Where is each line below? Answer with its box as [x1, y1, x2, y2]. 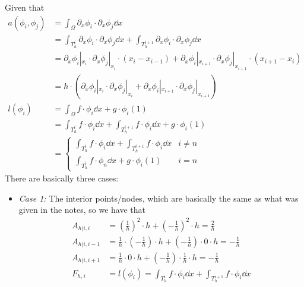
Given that [5, 1, 45, 13]
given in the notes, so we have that [18, 203, 146, 216]
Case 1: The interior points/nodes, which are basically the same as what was [18, 192, 299, 204]
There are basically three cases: [5, 172, 119, 184]
